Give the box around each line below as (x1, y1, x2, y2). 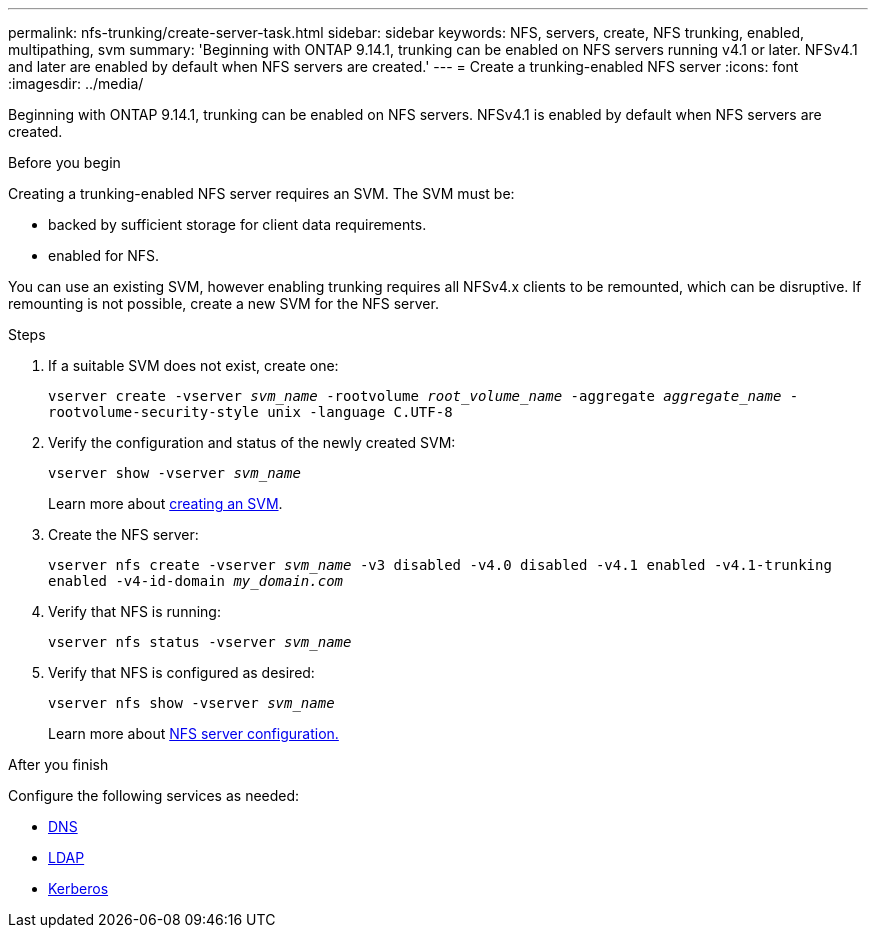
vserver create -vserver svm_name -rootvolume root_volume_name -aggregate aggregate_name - (48, 388, 799, 404)
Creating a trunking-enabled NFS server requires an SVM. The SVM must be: (8, 185, 515, 202)
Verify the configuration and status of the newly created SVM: (48, 434, 456, 451)
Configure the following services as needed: (8, 787, 300, 804)
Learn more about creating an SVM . (48, 495, 283, 512)
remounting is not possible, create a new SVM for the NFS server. (8, 295, 439, 312)
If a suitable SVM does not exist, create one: (48, 357, 339, 374)
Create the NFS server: (48, 526, 199, 543)
